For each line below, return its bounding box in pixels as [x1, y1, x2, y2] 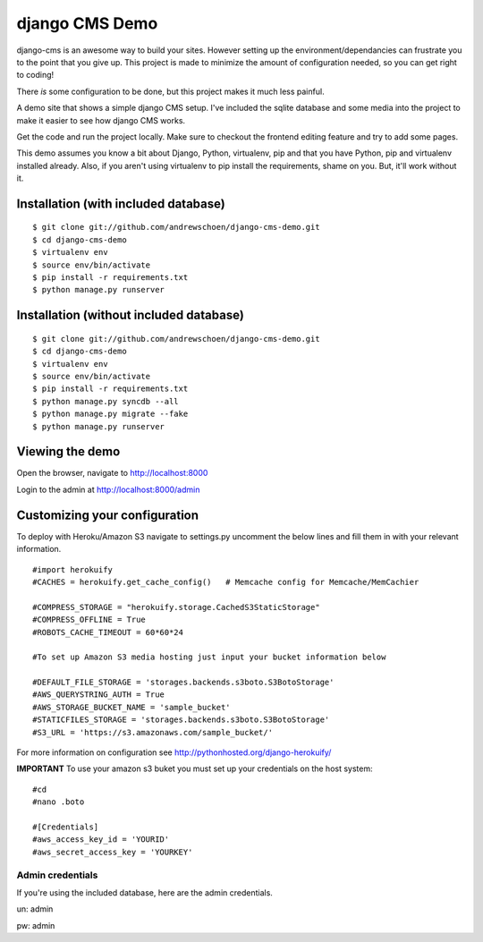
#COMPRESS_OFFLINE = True [32, 615, 147, 625]
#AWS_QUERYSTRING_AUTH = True [32, 690, 165, 700]
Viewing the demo [16, 444, 121, 460]
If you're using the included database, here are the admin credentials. [16, 887, 273, 898]
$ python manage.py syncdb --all [32, 396, 179, 406]
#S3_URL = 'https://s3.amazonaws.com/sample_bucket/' [32, 727, 273, 737]
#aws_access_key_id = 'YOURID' [32, 835, 170, 844]
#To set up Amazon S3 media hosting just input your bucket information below [32, 652, 386, 662]
